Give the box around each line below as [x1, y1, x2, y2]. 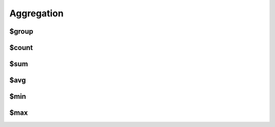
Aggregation [9, 8, 64, 19]
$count [9, 43, 33, 52]
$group [9, 27, 34, 36]
